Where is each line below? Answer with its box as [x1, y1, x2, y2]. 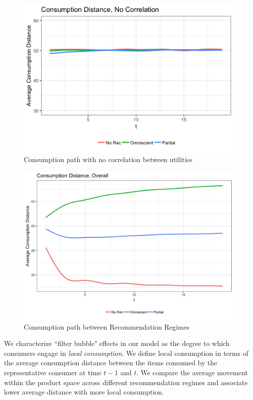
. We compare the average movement [136, 367, 248, 378]
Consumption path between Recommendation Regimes [24, 321, 190, 332]
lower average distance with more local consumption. [4, 387, 164, 397]
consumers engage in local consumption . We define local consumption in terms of [4, 347, 249, 358]
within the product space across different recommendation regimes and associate [4, 377, 248, 387]
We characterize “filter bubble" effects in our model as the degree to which [4, 338, 230, 348]
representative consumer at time [4, 367, 101, 378]
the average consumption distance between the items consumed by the [4, 357, 217, 368]
